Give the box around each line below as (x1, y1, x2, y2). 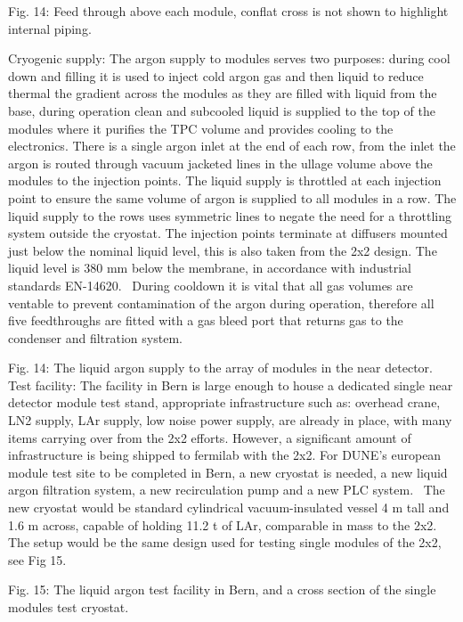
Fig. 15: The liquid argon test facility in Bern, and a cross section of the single (8, 580, 436, 599)
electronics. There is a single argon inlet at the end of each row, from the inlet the (8, 136, 456, 155)
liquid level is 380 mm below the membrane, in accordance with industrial (8, 258, 411, 277)
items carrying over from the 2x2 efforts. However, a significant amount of (8, 428, 411, 446)
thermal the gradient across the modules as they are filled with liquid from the (8, 84, 437, 102)
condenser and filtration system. (8, 328, 183, 347)
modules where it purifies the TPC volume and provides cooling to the (8, 119, 394, 137)
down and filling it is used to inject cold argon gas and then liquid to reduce (8, 66, 424, 85)
